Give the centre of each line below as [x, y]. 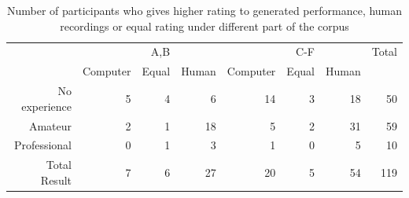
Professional [43, 145]
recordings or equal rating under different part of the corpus [204, 26]
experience [47, 106]
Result [56, 180]
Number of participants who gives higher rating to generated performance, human [204, 10]
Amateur [50, 125]
